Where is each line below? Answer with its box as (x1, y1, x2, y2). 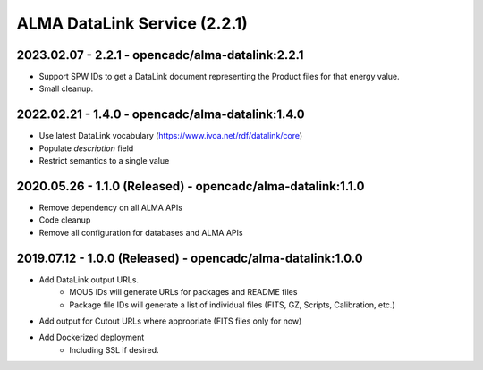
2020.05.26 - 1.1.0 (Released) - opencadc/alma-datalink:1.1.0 (16, 179, 365, 194)
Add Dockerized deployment (38, 332, 145, 343)
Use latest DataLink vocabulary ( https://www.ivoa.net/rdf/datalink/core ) (38, 130, 303, 141)
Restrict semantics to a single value (38, 156, 170, 166)
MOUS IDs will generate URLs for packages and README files (69, 287, 298, 298)
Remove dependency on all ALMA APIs (38, 202, 183, 214)
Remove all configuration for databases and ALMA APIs (38, 227, 243, 238)
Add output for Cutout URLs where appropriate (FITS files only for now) (38, 315, 302, 326)
